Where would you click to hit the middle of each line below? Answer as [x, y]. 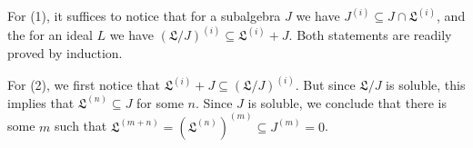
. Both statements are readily [370, 35]
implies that [41, 102]
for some [160, 102]
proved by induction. [65, 53]
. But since [325, 85]
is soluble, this [426, 85]
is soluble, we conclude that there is [347, 102]
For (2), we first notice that [84, 85]
